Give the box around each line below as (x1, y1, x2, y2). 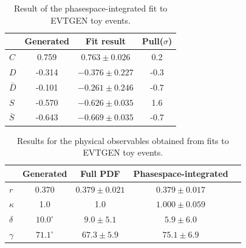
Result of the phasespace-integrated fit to (13, 2, 168, 14)
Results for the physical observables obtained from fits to (16, 134, 229, 146)
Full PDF (80, 167, 120, 179)
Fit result (85, 35, 126, 47)
